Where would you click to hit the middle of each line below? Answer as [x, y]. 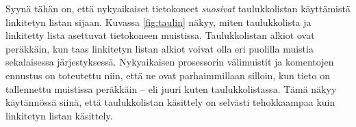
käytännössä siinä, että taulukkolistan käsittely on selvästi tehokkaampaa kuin [170, 102]
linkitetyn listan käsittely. [59, 115]
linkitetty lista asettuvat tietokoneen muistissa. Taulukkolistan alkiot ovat [160, 35]
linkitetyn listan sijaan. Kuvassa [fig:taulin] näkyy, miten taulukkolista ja [158, 22]
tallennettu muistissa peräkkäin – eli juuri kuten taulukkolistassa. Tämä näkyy [171, 88]
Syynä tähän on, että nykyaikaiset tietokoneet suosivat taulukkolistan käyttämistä [178, 8]
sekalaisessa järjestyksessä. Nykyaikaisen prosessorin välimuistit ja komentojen [170, 62]
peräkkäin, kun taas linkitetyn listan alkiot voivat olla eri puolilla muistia [160, 48]
